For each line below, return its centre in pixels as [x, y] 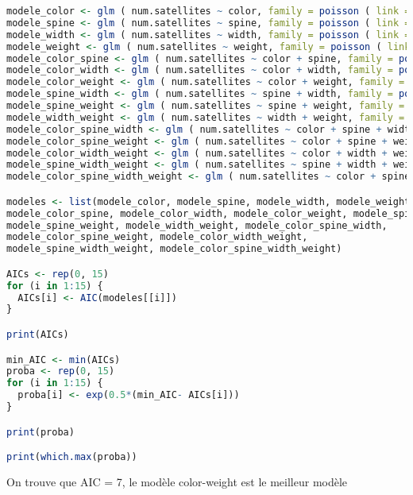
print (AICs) [38, 334]
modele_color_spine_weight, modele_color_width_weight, [157, 237]
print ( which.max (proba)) [72, 457]
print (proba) [41, 432]
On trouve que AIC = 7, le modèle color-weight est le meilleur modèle [177, 481]
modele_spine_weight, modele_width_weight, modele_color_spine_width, [197, 225]
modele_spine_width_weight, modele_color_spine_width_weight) [174, 249]
